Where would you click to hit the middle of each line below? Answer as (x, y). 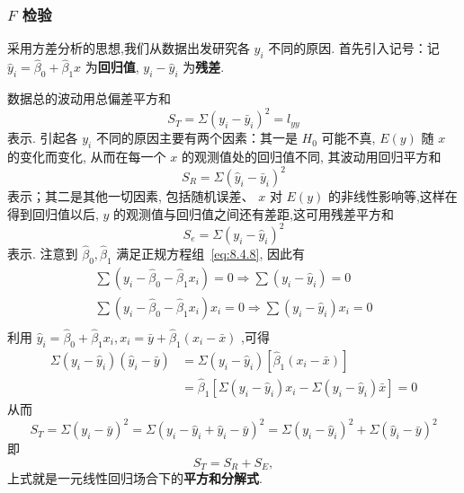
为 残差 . (204, 67)
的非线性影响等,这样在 (393, 196)
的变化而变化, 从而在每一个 (87, 156)
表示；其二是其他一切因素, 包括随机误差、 (131, 196)
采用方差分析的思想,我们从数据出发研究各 (129, 48)
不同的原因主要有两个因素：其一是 (196, 138)
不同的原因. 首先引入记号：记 (354, 48)
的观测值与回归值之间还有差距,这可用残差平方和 (254, 213)
